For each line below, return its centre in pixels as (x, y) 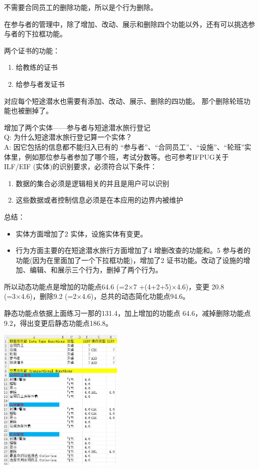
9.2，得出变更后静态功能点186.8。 (58, 323)
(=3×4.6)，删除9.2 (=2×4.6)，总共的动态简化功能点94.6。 (97, 296)
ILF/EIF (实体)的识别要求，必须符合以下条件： (81, 166)
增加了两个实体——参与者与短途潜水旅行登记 (77, 127)
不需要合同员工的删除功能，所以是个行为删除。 (81, 7)
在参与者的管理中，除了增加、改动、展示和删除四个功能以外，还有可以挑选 (126, 24)
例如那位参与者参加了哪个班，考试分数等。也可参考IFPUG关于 (127, 156)
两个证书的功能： (32, 50)
